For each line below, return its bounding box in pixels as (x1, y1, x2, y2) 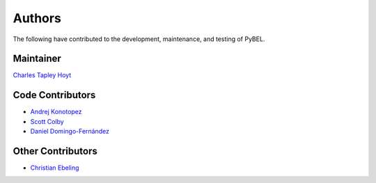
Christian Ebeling (30, 164, 79, 172)
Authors (13, 10, 62, 26)
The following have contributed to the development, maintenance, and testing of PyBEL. (13, 35, 265, 43)
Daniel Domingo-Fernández (30, 127, 109, 136)
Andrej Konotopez (30, 108, 83, 116)
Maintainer (13, 53, 62, 65)
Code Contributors (13, 89, 96, 101)
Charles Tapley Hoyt (13, 71, 72, 79)
